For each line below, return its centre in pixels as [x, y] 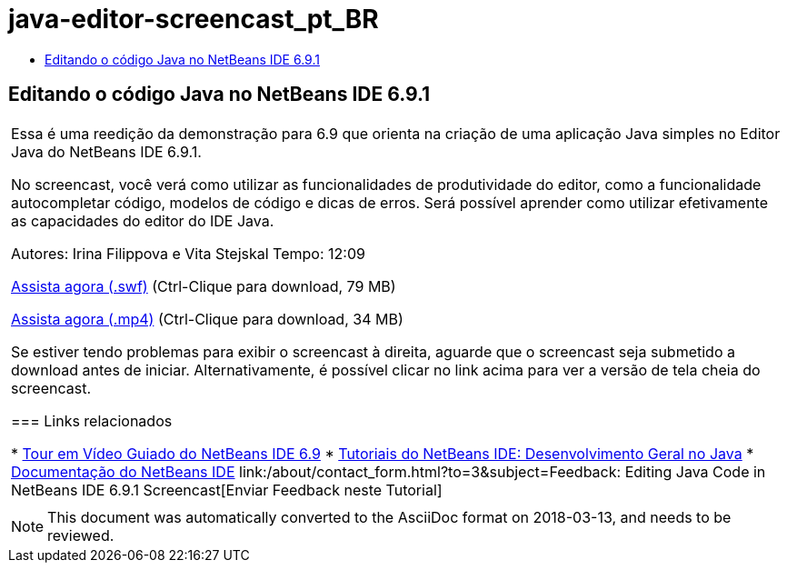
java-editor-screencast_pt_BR [194, 19]
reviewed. [81, 535]
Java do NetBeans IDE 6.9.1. [106, 151]
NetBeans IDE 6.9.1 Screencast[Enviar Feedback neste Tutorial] [227, 490]
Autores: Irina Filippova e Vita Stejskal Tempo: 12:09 [188, 253]
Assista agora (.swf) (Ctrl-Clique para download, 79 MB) [204, 286]
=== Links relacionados [92, 420]
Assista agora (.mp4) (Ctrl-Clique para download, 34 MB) [207, 319]
